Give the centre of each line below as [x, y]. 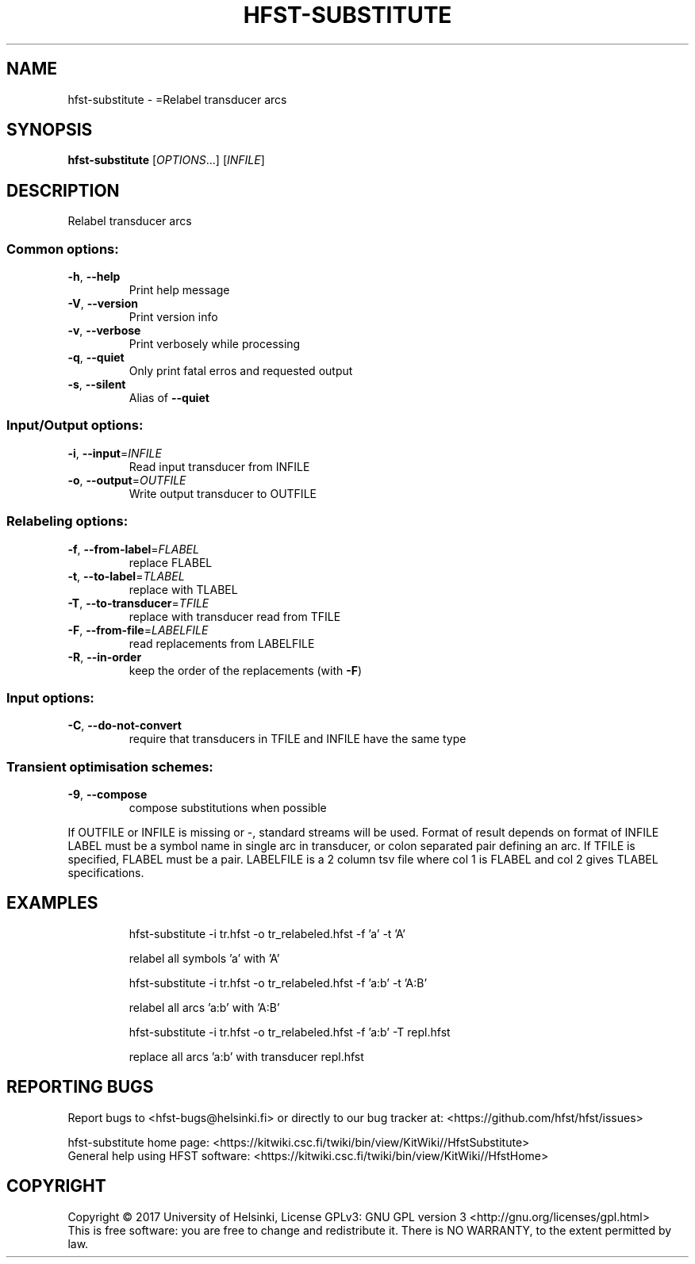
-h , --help [94, 277]
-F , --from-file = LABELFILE [138, 630]
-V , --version [103, 304]
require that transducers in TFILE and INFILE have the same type [298, 739]
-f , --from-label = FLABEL [133, 549]
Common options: [63, 249]
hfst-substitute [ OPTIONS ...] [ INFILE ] [166, 160]
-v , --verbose [104, 331]
